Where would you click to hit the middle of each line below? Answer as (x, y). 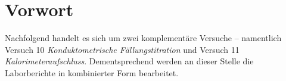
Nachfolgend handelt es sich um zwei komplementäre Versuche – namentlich (143, 38)
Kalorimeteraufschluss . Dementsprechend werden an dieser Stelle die (129, 61)
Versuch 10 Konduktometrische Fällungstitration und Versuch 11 (122, 49)
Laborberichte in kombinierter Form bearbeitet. (92, 72)
